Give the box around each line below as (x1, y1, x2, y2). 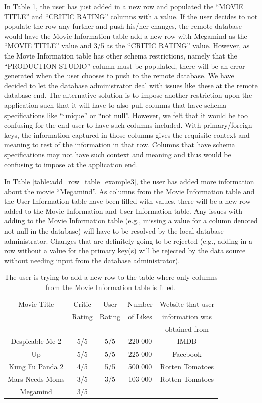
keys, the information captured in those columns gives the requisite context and (4, 129, 250, 140)
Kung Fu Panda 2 (9, 361, 64, 372)
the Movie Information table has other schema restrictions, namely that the (4, 50, 237, 61)
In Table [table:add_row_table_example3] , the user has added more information (4, 176, 254, 187)
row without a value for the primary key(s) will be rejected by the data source (4, 245, 246, 256)
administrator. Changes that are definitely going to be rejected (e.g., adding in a (4, 235, 253, 246)
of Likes (128, 311, 152, 321)
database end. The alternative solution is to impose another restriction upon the (4, 90, 252, 100)
